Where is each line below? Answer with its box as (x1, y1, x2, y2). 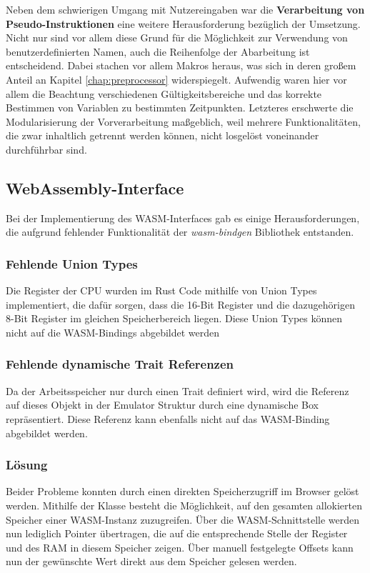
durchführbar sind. (6, 141, 87, 156)
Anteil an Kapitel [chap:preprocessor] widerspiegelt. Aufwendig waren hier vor (6, 71, 347, 86)
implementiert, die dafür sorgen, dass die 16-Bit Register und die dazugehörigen (6, 297, 355, 312)
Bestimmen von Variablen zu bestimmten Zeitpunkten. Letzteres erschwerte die (6, 100, 354, 115)
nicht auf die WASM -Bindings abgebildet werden (6, 324, 220, 339)
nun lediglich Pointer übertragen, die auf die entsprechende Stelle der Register (6, 526, 348, 541)
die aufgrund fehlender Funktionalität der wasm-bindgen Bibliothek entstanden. (6, 224, 354, 239)
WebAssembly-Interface (6, 176, 184, 199)
